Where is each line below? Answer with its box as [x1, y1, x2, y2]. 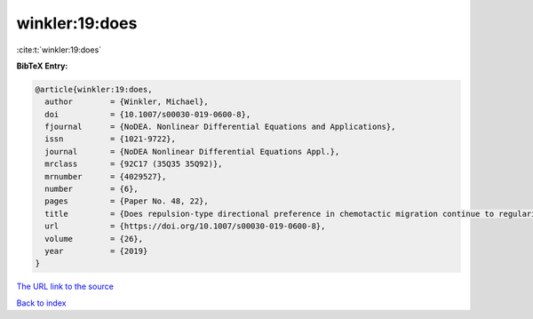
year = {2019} [44, 246, 148, 256]
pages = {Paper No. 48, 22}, [44, 196, 209, 206]
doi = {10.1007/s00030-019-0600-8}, [44, 109, 251, 119]
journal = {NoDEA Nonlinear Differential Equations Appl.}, [44, 147, 340, 156]
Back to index [16, 298, 67, 308]
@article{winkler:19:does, [35, 84, 153, 94]
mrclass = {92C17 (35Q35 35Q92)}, [44, 159, 223, 169]
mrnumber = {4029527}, [44, 171, 167, 181]
